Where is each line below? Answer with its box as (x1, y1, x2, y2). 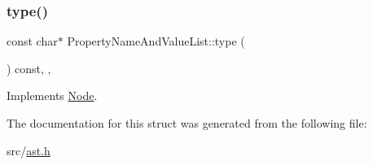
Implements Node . (7, 87, 98, 104)
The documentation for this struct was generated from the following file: (7, 115, 367, 131)
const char (7, 33, 58, 50)
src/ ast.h (7, 141, 50, 158)
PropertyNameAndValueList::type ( (67, 33, 245, 50)
